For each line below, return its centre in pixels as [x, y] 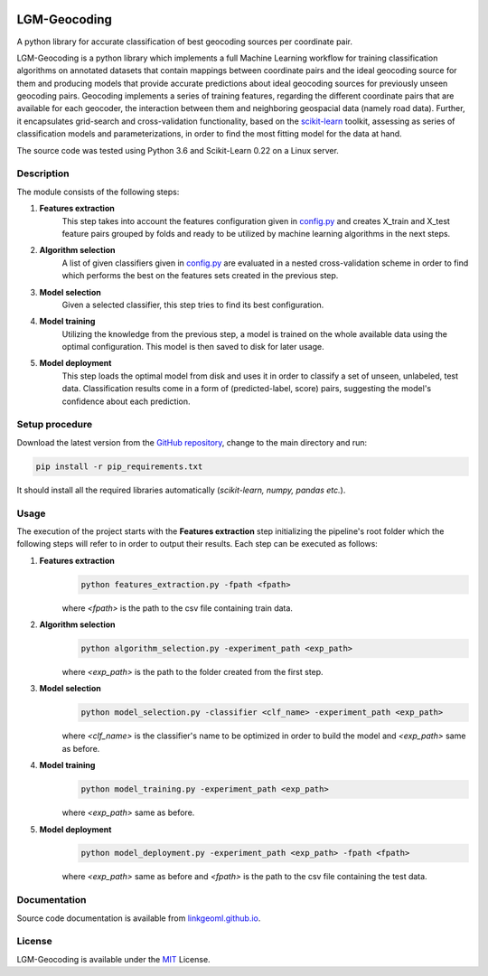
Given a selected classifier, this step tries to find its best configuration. [193, 305]
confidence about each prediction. [126, 401]
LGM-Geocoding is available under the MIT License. [114, 959]
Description [43, 174]
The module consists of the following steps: [98, 192]
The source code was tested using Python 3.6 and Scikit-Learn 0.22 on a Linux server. [178, 150]
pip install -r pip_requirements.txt [119, 466]
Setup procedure [55, 425]
